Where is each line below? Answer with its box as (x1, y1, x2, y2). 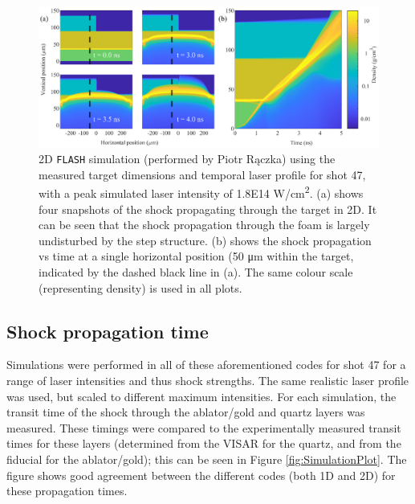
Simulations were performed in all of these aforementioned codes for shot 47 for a (6, 356, 406, 373)
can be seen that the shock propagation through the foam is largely (39, 216, 370, 233)
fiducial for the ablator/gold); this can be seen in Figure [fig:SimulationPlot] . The (6, 450, 407, 467)
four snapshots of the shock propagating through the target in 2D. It (39, 200, 377, 217)
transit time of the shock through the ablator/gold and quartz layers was (6, 404, 365, 420)
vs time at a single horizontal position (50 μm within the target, (39, 248, 354, 264)
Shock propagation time (6, 318, 209, 343)
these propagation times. (6, 482, 128, 499)
